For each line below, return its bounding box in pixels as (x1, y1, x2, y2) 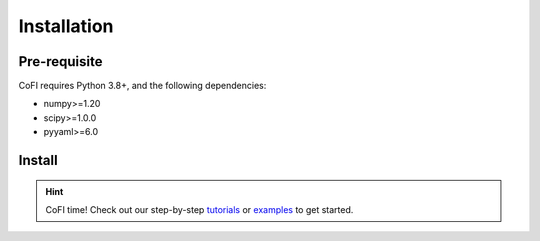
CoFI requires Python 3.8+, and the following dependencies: (18, 80, 267, 92)
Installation (18, 15, 114, 37)
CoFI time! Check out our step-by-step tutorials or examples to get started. (45, 204, 354, 216)
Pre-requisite (18, 53, 103, 70)
